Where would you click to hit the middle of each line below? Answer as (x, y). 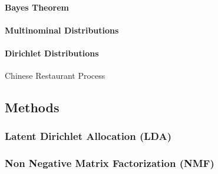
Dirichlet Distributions (52, 53)
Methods (32, 107)
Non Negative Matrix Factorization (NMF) (110, 163)
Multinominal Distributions (62, 30)
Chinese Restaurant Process (55, 76)
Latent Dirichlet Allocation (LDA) (88, 136)
